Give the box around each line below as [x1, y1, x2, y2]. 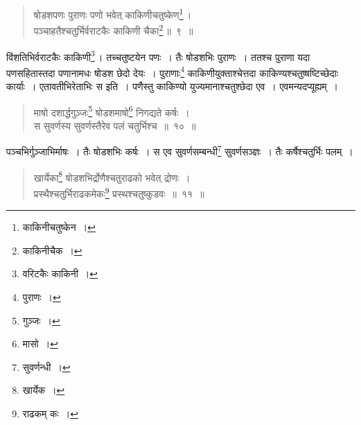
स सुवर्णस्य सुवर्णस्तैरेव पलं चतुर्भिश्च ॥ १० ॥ [33, 118, 196, 132]
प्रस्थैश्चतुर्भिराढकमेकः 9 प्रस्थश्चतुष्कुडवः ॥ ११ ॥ [33, 184, 204, 200]
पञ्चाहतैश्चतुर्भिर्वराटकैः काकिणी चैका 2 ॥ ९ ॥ [33, 21, 193, 37]
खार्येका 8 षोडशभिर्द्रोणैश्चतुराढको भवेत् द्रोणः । [33, 168, 191, 184]
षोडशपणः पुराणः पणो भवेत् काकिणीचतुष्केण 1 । [33, 6, 192, 21]
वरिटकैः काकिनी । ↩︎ [22, 266, 98, 281]
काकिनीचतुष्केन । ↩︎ [22, 220, 96, 234]
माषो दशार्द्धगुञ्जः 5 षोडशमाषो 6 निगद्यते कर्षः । [33, 103, 190, 119]
